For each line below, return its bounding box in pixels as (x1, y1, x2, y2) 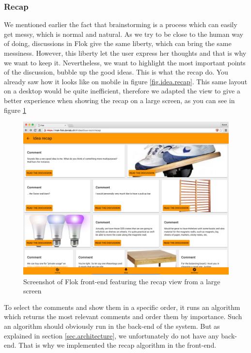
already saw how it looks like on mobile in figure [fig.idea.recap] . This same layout (4, 76, 248, 86)
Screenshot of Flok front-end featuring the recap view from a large (23, 276, 220, 286)
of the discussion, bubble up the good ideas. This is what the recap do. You (4, 67, 228, 77)
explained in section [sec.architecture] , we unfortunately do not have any (4, 330, 219, 340)
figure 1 (4, 105, 26, 115)
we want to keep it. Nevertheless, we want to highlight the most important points (4, 57, 246, 67)
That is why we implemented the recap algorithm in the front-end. (18, 340, 217, 350)
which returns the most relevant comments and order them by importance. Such (4, 311, 242, 322)
